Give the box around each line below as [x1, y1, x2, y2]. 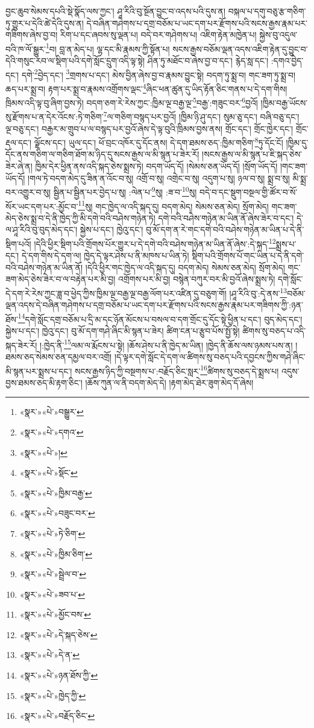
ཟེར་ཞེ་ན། [5, 160, 33, 173]
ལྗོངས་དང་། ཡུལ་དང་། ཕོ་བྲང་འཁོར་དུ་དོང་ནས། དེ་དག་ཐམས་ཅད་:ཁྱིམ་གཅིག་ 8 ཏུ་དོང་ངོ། [34, 135, 283, 148]
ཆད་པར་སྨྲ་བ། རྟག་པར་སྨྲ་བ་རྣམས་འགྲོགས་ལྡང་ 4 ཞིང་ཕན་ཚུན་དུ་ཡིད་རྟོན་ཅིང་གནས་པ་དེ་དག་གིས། [5, 80, 287, 95]
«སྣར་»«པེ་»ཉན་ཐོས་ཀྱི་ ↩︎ [19, 669, 98, 682]
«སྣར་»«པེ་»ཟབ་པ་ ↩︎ [19, 587, 85, 600]
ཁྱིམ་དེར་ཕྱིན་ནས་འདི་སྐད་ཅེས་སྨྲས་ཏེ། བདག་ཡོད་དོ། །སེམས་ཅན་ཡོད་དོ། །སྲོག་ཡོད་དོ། [35, 160, 278, 173]
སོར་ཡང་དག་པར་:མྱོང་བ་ [5, 200, 78, 212]
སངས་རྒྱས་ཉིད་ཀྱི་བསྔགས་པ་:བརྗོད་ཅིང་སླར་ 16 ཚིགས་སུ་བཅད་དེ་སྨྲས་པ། [75, 362, 279, 377]
